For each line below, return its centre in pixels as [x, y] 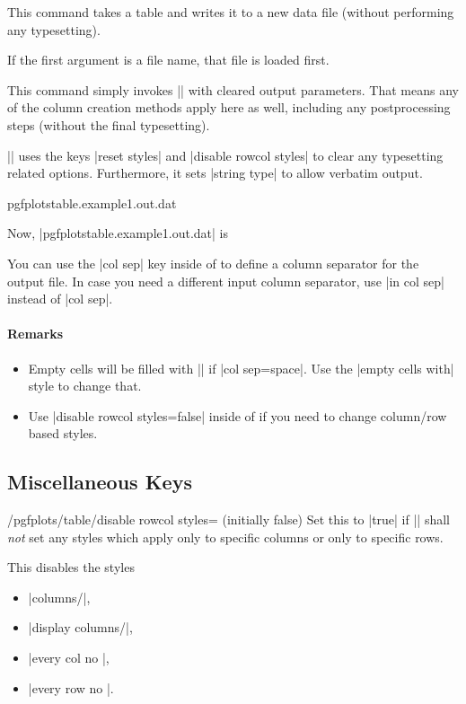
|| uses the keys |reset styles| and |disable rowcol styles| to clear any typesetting [225, 155]
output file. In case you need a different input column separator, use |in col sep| [226, 281]
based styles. [63, 433]
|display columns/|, [80, 627]
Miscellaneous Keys [100, 482]
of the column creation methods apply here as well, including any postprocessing [229, 107]
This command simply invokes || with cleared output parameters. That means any [233, 89]
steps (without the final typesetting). [109, 124]
